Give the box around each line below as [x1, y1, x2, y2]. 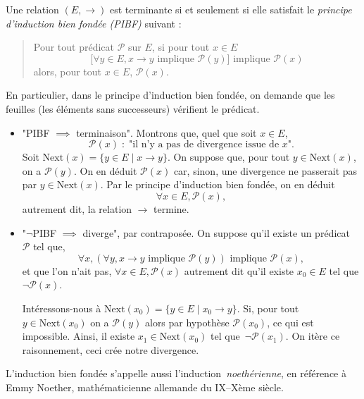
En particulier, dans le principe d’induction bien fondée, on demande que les [6, 87, 335, 102]
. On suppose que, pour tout [167, 149, 290, 164]
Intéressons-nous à [22, 300, 101, 315]
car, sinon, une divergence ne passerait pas [173, 163, 358, 178]
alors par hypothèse [144, 314, 230, 329]
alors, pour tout [33, 63, 102, 78]
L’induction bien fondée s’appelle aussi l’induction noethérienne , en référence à [6, 366, 346, 381]
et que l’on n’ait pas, [22, 263, 112, 278]
